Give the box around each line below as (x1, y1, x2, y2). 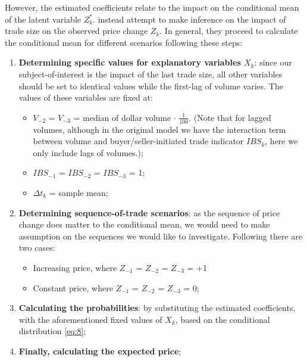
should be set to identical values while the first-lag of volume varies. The (18, 79, 283, 92)
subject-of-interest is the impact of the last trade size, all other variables (18, 67, 283, 80)
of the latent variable (5, 13, 81, 25)
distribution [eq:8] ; (18, 325, 86, 337)
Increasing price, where (33, 261, 117, 273)
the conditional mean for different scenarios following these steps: (5, 36, 243, 48)
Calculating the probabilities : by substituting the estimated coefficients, (18, 301, 296, 314)
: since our (254, 56, 292, 69)
